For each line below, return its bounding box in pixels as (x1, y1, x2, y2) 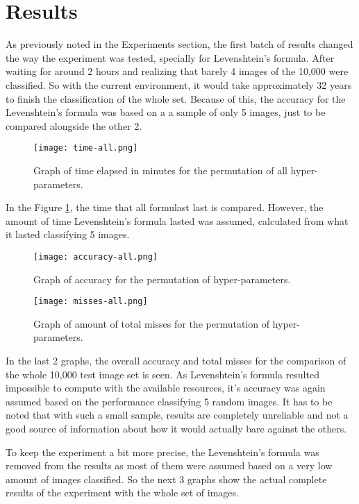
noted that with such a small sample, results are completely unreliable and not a (6, 408, 349, 422)
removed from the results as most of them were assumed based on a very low (6, 458, 333, 473)
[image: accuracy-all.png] (33, 251, 158, 262)
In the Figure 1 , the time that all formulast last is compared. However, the (6, 200, 324, 215)
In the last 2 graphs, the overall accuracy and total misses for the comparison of (6, 353, 347, 367)
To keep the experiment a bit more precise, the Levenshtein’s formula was (6, 444, 319, 459)
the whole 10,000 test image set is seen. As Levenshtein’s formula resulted (6, 367, 319, 381)
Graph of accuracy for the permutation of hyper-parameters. (33, 271, 291, 286)
